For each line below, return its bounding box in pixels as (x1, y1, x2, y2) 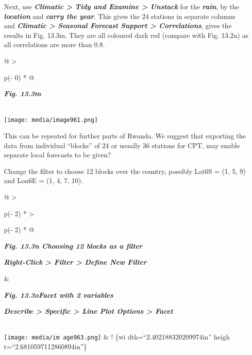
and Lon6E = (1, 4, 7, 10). (4, 175, 83, 186)
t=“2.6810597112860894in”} (4, 341, 87, 351)
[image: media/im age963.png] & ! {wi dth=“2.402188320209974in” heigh (4, 332, 230, 342)
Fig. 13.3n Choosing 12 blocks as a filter (4, 240, 143, 251)
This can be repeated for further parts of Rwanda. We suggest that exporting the (4, 131, 246, 140)
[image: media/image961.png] (4, 117, 98, 124)
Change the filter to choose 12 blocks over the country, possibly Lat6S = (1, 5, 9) (4, 166, 246, 176)
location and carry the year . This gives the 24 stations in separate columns (4, 11, 235, 21)
